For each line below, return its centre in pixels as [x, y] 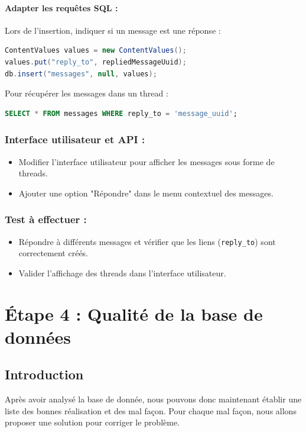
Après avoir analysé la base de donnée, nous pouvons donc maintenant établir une [153, 399]
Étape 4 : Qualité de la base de [134, 313]
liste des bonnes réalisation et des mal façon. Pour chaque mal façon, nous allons [151, 410]
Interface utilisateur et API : [75, 139]
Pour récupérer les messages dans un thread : [87, 93]
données [38, 336]
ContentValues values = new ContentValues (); [96, 51]
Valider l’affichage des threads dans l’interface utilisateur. [122, 273]
